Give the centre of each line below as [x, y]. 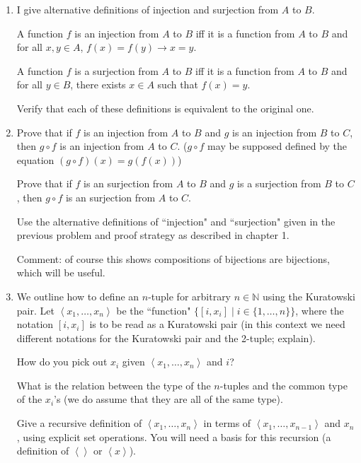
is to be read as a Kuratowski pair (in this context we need [217, 324]
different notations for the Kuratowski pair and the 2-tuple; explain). [166, 338]
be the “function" [154, 310]
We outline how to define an [78, 296]
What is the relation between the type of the [114, 385]
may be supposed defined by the [277, 146]
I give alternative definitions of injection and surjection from [148, 9]
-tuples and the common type [283, 385]
